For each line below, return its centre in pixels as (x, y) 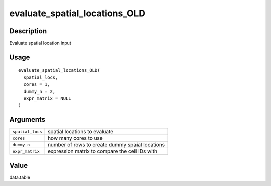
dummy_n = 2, (39, 91)
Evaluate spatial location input (40, 43)
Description (28, 31)
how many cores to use (75, 138)
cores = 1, (37, 84)
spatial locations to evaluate (81, 132)
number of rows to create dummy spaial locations (106, 145)
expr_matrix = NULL (47, 99)
